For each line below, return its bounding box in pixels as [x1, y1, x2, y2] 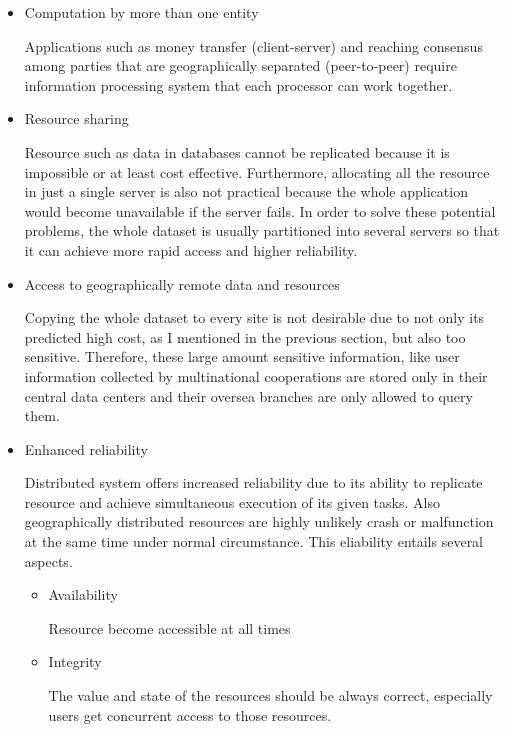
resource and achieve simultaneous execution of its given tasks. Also [24, 491, 440, 512]
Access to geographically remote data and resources [24, 273, 340, 294]
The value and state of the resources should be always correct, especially [48, 685, 493, 706]
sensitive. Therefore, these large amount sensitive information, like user [24, 346, 460, 367]
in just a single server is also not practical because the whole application [24, 181, 468, 202]
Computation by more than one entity [24, 2, 259, 22]
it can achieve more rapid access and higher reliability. [24, 239, 358, 260]
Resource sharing [24, 108, 129, 129]
